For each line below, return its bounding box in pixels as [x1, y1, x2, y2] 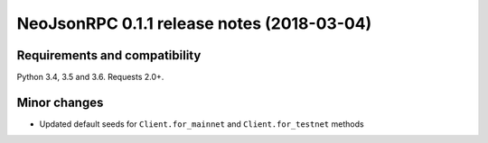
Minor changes [16, 94, 104, 110]
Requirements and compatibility [16, 48, 202, 63]
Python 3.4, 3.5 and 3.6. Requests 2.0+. [16, 72, 164, 83]
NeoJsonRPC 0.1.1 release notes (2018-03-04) [16, 13, 372, 33]
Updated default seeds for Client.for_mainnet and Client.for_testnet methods [39, 118, 365, 130]
